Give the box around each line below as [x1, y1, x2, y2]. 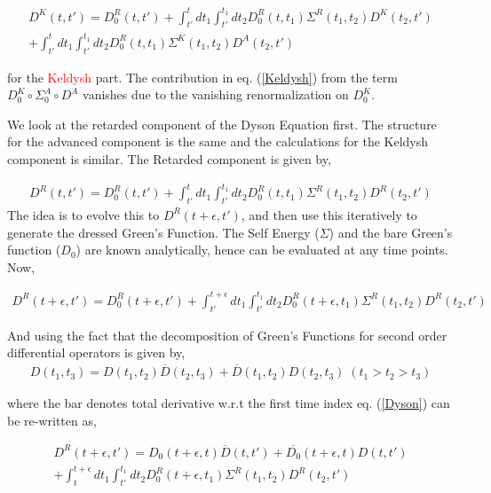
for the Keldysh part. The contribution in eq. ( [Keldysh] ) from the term [7, 67, 398, 86]
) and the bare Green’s [329, 223, 453, 241]
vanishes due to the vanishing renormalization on [83, 85, 349, 104]
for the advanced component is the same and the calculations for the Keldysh [7, 132, 429, 151]
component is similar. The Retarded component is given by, [7, 150, 331, 168]
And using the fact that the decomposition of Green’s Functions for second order [7, 325, 447, 344]
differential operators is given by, [7, 343, 186, 362]
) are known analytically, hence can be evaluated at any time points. [75, 240, 448, 259]
